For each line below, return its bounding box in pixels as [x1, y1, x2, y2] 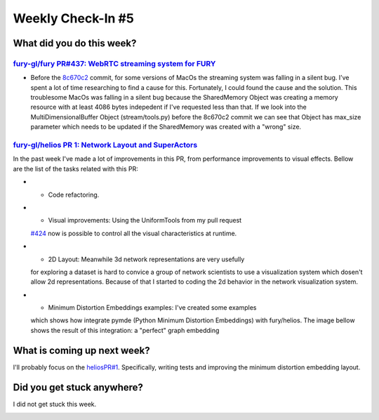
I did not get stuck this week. [13, 400, 97, 408]
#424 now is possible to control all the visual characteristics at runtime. [30, 229, 237, 237]
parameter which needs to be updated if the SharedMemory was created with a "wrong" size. [30, 123, 302, 131]
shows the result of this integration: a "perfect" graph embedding [30, 326, 220, 334]
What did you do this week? [13, 37, 137, 49]
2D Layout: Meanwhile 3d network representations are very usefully [48, 255, 245, 263]
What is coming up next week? [13, 344, 150, 356]
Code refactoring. [48, 190, 100, 199]
